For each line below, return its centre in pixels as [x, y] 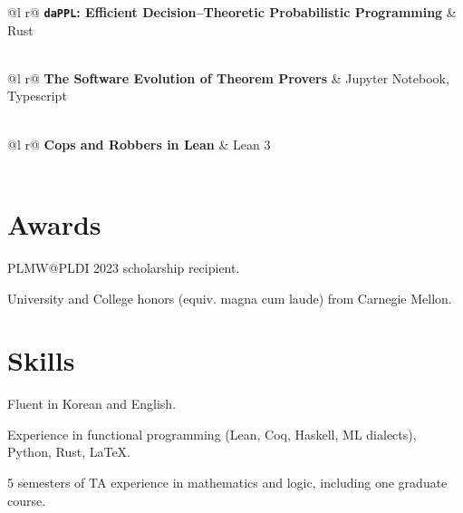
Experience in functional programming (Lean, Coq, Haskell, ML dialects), [212, 434]
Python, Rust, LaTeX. [69, 452]
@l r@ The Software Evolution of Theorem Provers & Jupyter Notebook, [228, 77]
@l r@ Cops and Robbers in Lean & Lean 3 [139, 144]
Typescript [37, 96]
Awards [54, 224]
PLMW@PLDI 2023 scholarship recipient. [124, 267]
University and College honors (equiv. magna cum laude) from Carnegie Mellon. [230, 298]
